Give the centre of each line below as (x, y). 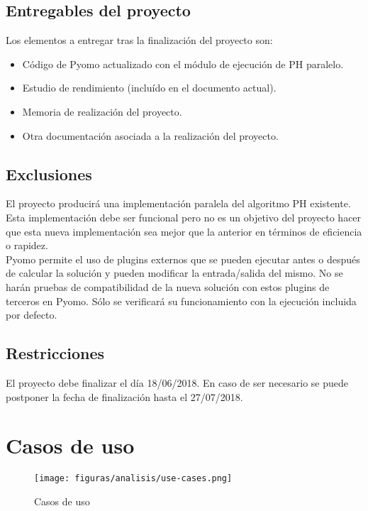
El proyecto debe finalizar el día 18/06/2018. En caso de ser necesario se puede (177, 382)
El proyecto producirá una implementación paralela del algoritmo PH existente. (178, 203)
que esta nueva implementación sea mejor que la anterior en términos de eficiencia (184, 231)
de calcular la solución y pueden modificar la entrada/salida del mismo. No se (174, 273)
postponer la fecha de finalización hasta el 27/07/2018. (124, 396)
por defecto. (32, 315)
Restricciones (55, 353)
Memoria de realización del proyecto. (102, 111)
